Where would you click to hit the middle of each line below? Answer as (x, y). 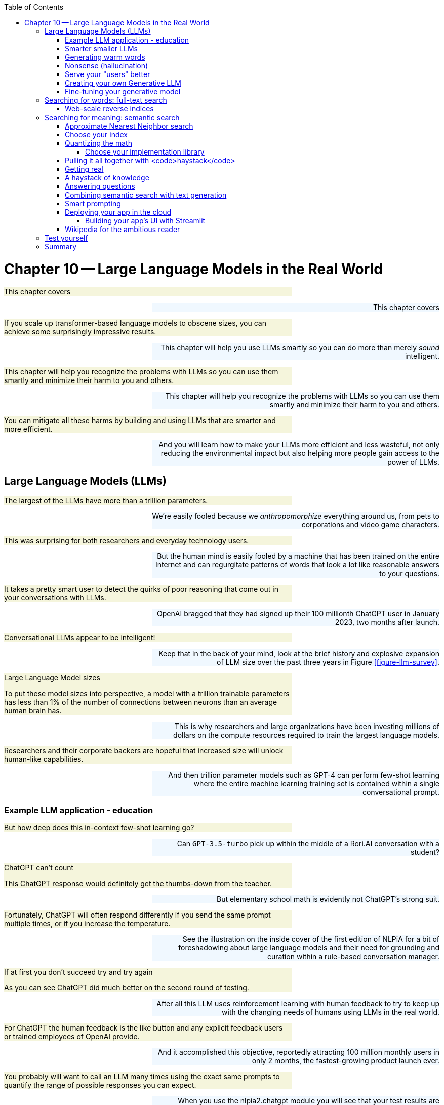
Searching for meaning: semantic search (112, 117)
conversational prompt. (401, 792)
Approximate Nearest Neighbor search (129, 126)
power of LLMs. (413, 462)
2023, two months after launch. (387, 622)
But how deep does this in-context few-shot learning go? (99, 828)
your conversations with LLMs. (55, 598)
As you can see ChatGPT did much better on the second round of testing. (127, 988)
